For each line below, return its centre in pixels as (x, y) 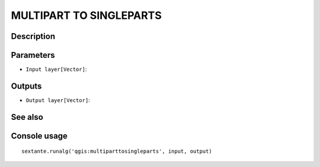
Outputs (26, 86)
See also (27, 117)
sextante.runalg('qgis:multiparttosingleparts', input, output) (117, 151)
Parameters (33, 55)
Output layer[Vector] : (58, 100)
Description (33, 36)
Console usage (39, 136)
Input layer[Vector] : (56, 69)
